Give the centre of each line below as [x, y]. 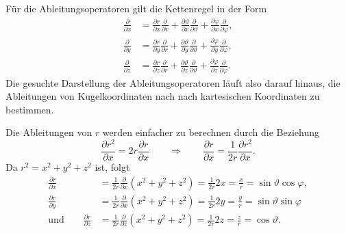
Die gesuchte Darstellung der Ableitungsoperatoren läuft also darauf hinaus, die [173, 82]
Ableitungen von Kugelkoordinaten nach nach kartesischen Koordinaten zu [163, 96]
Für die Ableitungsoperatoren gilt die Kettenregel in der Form [136, 8]
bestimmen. [30, 109]
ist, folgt [112, 167]
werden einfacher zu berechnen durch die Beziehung [211, 132]
